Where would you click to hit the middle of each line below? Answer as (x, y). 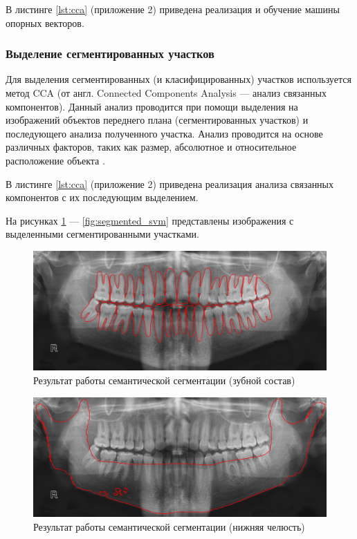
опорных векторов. (45, 22)
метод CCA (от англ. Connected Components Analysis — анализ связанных (166, 93)
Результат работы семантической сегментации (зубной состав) (164, 380)
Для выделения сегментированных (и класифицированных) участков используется (178, 79)
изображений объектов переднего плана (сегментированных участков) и (157, 120)
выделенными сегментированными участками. (102, 234)
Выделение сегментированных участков (110, 54)
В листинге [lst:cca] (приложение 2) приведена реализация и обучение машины (173, 9)
